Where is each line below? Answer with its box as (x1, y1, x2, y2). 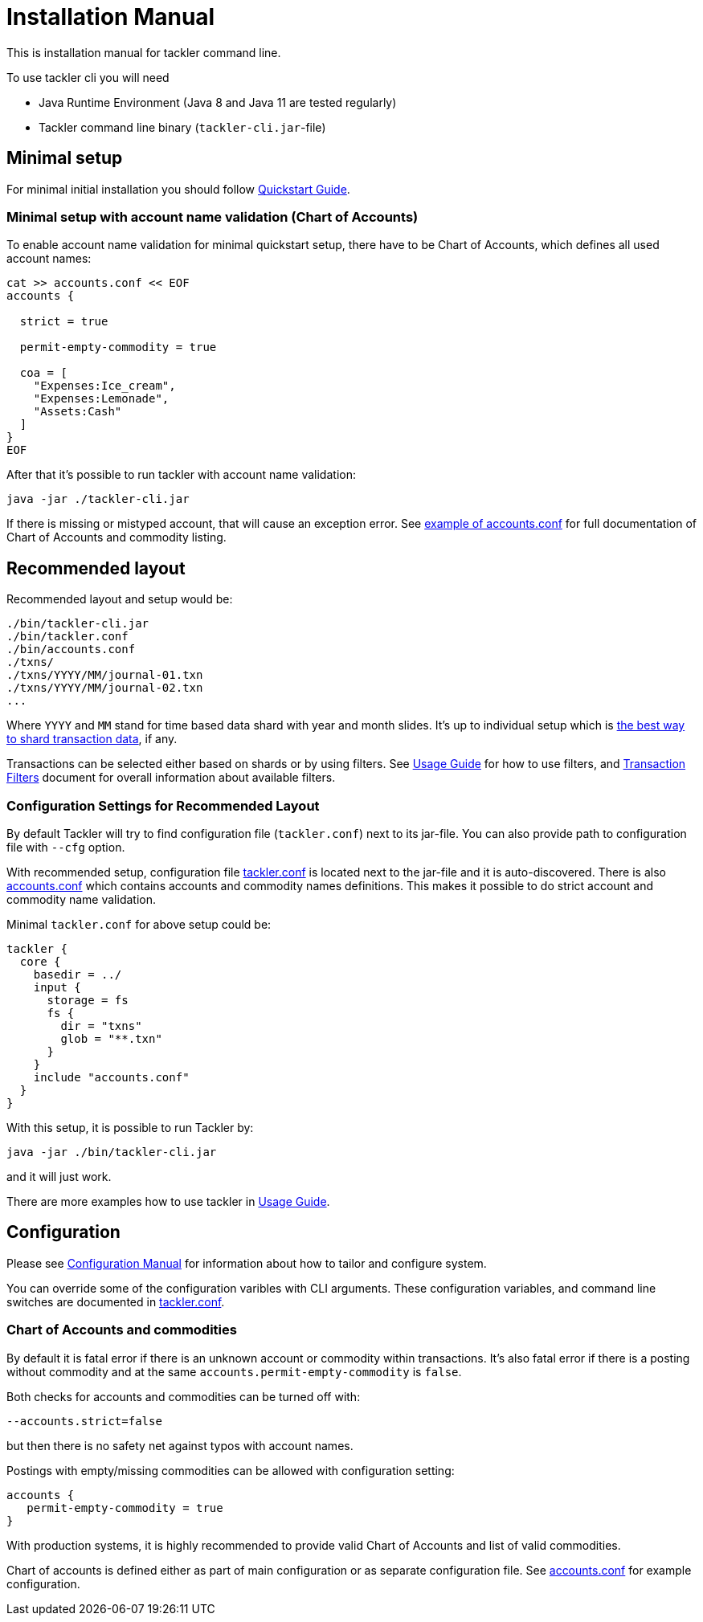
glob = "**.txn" (60, 1032, 162, 1045)
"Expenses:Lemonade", (33, 392, 170, 406)
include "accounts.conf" (33, 1070, 190, 1084)
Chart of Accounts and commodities (6, 1322, 237, 1338)
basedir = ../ (33, 967, 122, 981)
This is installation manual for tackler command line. (6, 45, 281, 59)
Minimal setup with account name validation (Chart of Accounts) (6, 208, 419, 225)
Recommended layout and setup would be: (6, 592, 233, 607)
